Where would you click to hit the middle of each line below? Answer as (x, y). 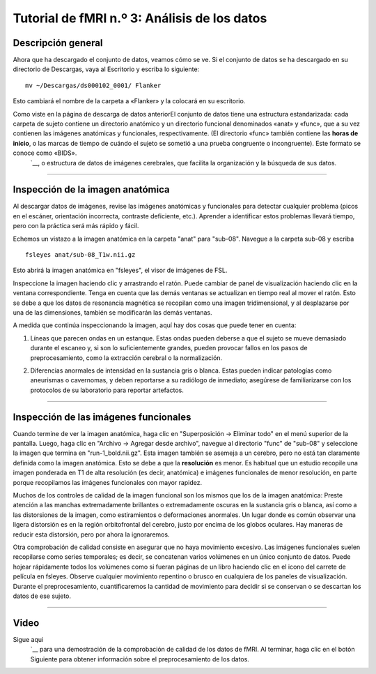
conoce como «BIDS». (45, 153)
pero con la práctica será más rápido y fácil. (76, 226)
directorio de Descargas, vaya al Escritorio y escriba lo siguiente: (106, 69)
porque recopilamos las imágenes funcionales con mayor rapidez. (107, 482)
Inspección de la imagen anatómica (91, 189)
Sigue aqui (28, 639)
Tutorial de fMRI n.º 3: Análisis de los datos (140, 18)
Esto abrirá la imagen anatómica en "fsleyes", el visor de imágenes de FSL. (120, 270)
